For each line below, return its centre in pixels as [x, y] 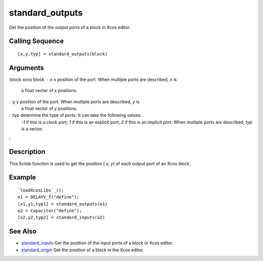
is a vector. [32, 129]
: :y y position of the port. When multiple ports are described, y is [74, 101]
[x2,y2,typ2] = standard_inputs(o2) [61, 218]
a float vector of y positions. [49, 109]
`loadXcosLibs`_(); [41, 190]
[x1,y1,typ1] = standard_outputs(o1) [63, 204]
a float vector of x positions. [49, 91]
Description [27, 152]
